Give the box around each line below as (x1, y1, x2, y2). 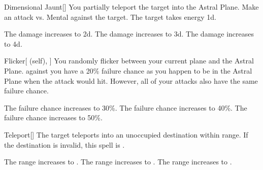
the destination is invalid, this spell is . (4, 139, 125, 150)
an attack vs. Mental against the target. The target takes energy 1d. (4, 11, 216, 22)
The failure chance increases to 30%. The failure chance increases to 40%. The (4, 102, 247, 113)
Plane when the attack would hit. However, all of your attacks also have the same (4, 75, 258, 86)
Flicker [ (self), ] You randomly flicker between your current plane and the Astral (4, 55, 254, 66)
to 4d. (4, 38, 22, 49)
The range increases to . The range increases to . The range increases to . (4, 156, 232, 167)
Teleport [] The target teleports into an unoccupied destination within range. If (4, 129, 248, 140)
